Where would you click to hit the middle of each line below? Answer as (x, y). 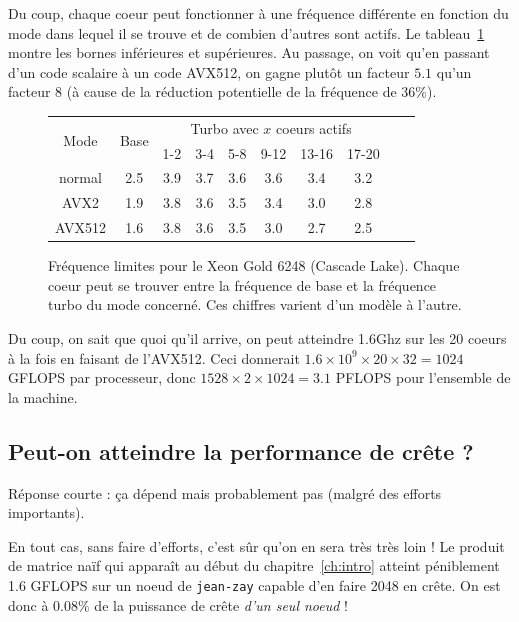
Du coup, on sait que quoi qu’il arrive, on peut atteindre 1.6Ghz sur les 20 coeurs (257, 337)
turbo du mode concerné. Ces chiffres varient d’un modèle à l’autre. (255, 304)
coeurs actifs (314, 127)
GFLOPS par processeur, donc (102, 377)
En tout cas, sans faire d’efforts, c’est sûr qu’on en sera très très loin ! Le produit (256, 545)
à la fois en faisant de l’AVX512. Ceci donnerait (154, 357)
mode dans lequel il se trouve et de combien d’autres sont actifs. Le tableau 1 (246, 32)
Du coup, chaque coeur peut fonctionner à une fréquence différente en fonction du (258, 13)
